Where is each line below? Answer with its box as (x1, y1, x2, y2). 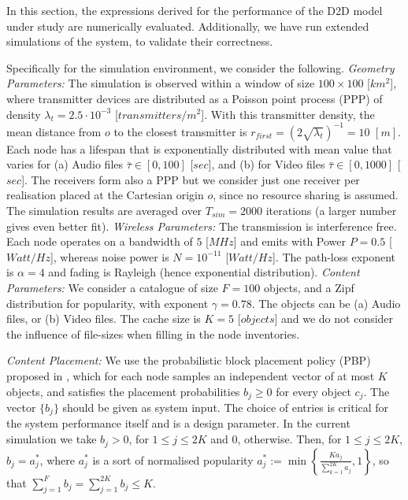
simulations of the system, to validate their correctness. (6, 33, 273, 50)
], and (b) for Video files (208, 156, 325, 172)
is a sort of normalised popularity (92, 451, 254, 468)
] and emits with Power (233, 233, 347, 250)
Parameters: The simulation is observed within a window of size (6, 75, 315, 91)
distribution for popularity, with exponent (6, 294, 209, 311)
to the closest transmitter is (113, 123, 247, 139)
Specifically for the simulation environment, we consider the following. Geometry (6, 59, 395, 76)
